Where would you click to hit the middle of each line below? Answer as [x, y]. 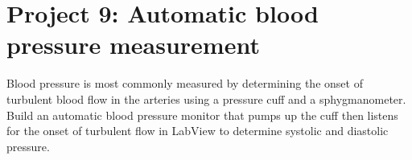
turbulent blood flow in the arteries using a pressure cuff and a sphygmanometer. [206, 98]
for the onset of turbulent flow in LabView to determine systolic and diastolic [198, 131]
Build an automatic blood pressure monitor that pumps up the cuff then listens [202, 115]
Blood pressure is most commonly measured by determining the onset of [185, 83]
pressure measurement [133, 45]
